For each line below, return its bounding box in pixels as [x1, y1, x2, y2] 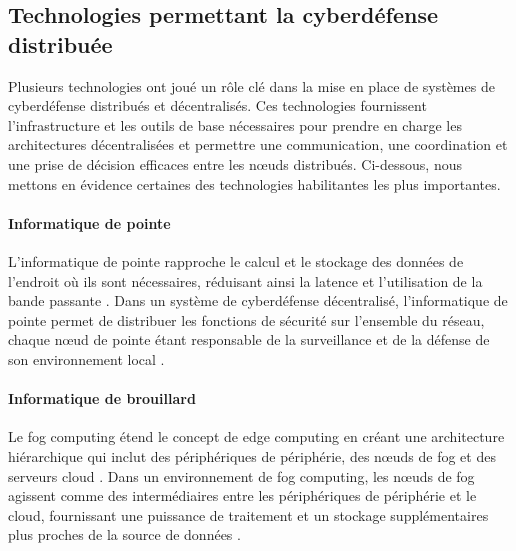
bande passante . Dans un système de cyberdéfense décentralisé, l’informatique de [8, 290, 508, 311]
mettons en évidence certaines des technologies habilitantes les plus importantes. [8, 173, 501, 194]
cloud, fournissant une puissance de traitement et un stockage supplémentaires [8, 504, 489, 525]
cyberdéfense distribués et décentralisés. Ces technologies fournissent [8, 95, 427, 116]
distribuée [8, 28, 113, 59]
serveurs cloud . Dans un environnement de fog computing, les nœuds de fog [8, 465, 475, 486]
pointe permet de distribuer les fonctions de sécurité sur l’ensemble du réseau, [8, 309, 485, 330]
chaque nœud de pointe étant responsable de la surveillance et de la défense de [8, 329, 490, 350]
